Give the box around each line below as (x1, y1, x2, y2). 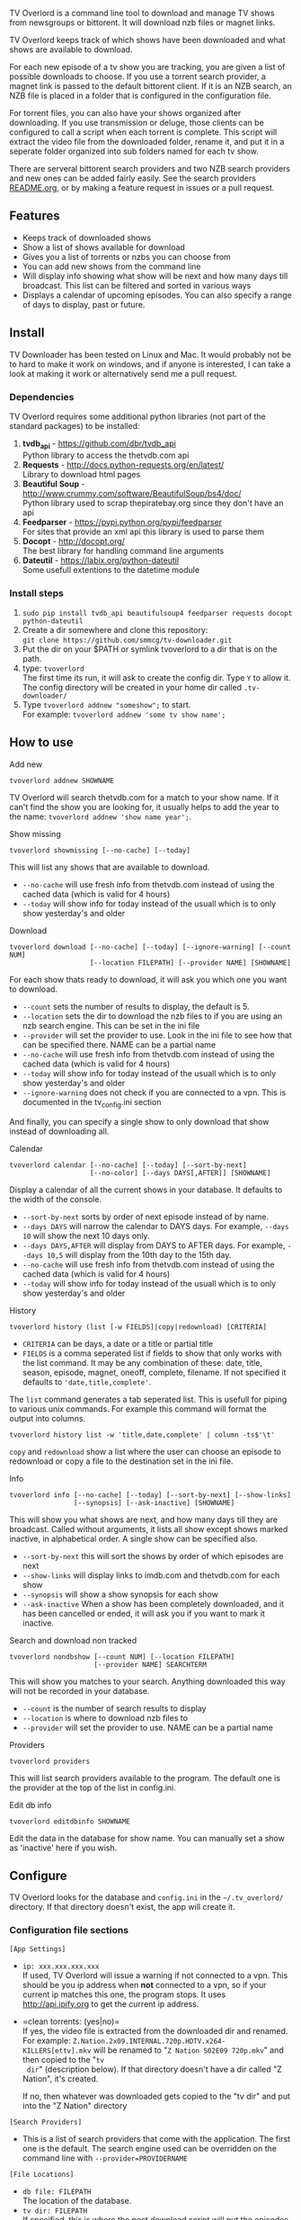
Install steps (9, 586, 65, 599)
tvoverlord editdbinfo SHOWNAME (9, 1816, 130, 1826)
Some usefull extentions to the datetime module (22, 564, 200, 575)
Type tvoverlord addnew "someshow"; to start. (22, 700, 191, 710)
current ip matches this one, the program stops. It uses (22, 1989, 226, 2000)
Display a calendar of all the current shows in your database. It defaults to (9, 1184, 283, 1195)
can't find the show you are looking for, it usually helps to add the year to (9, 801, 279, 812)
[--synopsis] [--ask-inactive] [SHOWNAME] (73, 1498, 235, 1507)
